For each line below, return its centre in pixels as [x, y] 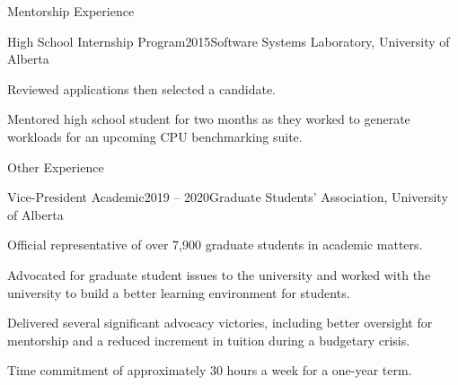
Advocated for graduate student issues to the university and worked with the [219, 274]
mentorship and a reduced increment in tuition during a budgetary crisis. [209, 340]
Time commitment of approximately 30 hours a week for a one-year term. [210, 370]
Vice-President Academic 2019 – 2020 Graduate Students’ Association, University [228, 197]
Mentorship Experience [71, 11]
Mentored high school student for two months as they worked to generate [209, 119]
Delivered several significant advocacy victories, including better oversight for [220, 323]
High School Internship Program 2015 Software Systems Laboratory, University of [229, 41]
